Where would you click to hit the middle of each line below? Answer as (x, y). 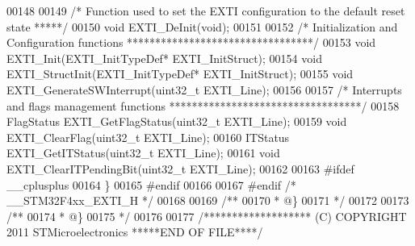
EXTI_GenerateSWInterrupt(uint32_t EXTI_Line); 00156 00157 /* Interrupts (204, 89)
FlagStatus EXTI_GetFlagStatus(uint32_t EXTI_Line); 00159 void (177, 121)
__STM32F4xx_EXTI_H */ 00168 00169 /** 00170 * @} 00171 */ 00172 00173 (208, 200)
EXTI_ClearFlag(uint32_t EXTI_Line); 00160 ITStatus (148, 137)
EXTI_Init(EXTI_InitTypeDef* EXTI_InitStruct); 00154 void (164, 58)
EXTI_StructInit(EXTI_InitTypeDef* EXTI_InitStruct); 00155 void (180, 74)
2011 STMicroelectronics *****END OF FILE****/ (135, 232)
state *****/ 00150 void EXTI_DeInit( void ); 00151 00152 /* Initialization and (202, 26)
